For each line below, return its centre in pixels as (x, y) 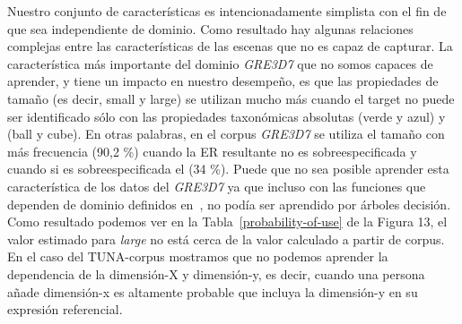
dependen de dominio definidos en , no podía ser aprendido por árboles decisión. (229, 204)
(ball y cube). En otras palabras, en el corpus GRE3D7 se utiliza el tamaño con (226, 134)
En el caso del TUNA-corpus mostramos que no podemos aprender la (198, 256)
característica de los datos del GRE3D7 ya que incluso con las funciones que (217, 186)
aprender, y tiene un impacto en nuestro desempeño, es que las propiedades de (223, 81)
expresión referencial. (65, 309)
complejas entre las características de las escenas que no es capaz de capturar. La (230, 46)
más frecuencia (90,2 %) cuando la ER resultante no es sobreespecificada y (212, 151)
